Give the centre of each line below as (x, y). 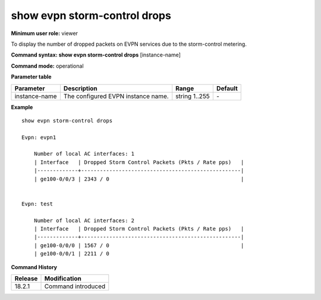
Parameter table (31, 77)
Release (26, 278)
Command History (34, 267)
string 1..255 (193, 96)
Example (22, 107)
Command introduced (75, 286)
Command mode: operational (47, 66)
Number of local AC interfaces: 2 (84, 220)
